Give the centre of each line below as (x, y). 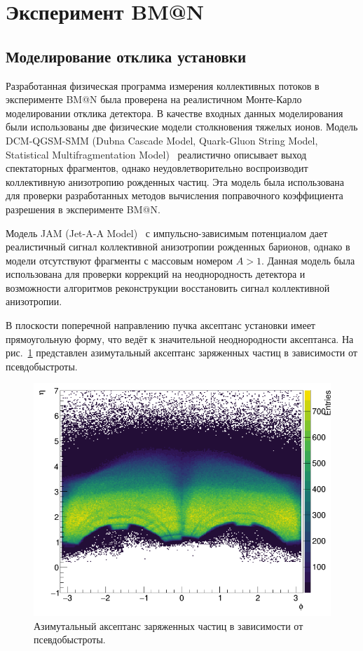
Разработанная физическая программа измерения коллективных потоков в (163, 85)
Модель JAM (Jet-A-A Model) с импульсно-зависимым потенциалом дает (167, 233)
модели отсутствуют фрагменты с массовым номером (119, 260)
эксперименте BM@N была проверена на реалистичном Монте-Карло (154, 99)
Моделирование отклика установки (126, 56)
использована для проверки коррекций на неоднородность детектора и (156, 274)
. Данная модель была (308, 260)
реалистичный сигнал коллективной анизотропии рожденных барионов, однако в (178, 247)
